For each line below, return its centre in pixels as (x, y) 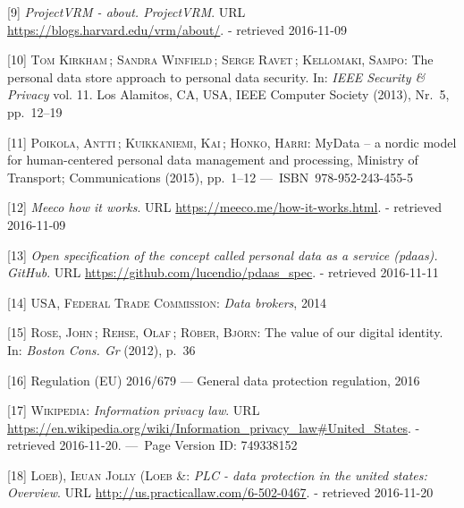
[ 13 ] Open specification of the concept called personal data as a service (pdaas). (223, 254)
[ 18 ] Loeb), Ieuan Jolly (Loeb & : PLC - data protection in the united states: (217, 474)
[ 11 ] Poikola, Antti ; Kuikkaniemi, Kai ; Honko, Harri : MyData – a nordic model (232, 142)
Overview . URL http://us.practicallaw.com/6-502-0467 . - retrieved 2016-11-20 (220, 492)
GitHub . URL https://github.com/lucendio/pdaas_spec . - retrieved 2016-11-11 (223, 272)
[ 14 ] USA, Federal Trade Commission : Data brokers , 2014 (167, 302)
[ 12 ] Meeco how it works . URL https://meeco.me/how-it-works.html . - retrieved (225, 207)
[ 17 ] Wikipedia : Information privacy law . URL (134, 410)
